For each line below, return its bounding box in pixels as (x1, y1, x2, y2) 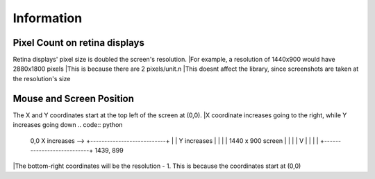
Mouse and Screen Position (12, 92, 135, 104)
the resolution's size (12, 74, 71, 83)
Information (12, 10, 83, 26)
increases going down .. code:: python (12, 121, 123, 129)
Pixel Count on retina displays (12, 37, 145, 49)
